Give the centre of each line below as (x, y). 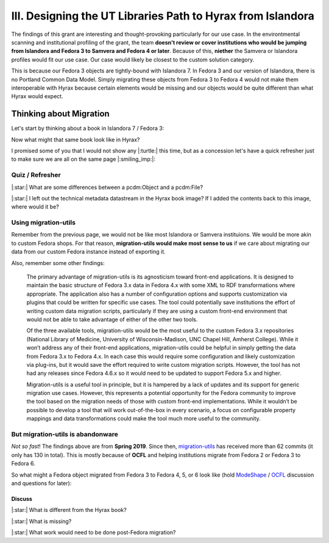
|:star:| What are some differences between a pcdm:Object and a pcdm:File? (107, 187)
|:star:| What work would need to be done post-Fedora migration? (94, 533)
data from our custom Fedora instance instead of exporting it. (88, 252)
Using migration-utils (44, 222)
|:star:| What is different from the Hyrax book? (69, 510)
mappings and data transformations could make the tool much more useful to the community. (144, 419)
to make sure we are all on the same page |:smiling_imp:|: (83, 159)
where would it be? (35, 207)
